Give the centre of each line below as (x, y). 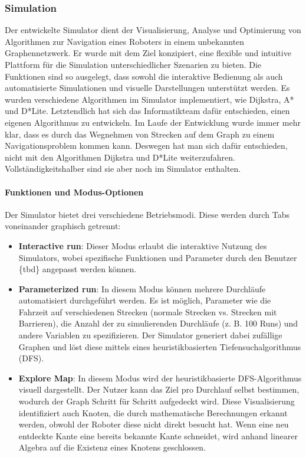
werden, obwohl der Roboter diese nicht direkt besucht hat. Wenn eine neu (154, 424)
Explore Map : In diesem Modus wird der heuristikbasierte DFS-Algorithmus (160, 378)
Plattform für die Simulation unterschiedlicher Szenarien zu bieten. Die (133, 64)
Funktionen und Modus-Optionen (74, 192)
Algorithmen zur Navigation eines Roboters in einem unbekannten (125, 41)
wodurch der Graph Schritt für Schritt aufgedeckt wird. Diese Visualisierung (157, 401)
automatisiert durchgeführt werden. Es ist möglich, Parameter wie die (145, 300)
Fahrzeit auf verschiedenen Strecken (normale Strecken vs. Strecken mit (148, 311)
